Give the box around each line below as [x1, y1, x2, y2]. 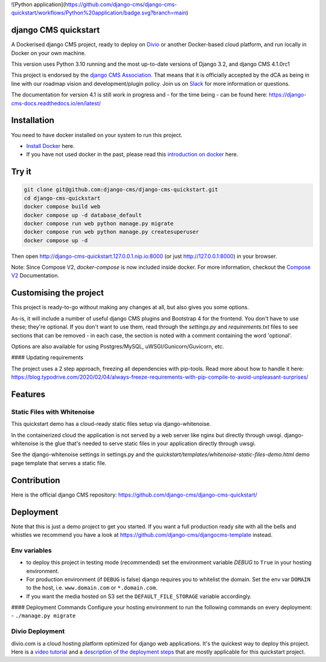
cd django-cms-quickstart [24, 194, 101, 202]
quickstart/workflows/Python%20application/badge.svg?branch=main [11, 9, 187, 16]
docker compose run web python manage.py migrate [24, 220, 174, 227]
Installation [11, 115, 54, 126]
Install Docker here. [26, 142, 75, 149]
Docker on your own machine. [11, 49, 86, 57]
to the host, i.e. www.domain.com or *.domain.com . [26, 584, 158, 591]
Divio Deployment [11, 627, 65, 635]
